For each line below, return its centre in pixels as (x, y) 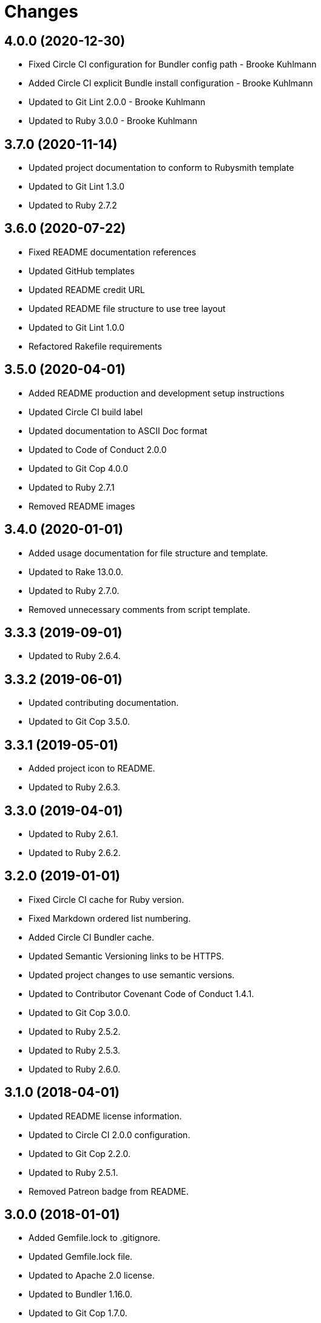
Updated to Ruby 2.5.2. (75, 1031)
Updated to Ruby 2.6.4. (75, 656)
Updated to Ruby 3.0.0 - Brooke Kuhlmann (113, 121)
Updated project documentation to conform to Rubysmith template (161, 168)
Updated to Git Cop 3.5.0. (79, 722)
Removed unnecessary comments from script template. (140, 609)
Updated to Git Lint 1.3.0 (76, 187)
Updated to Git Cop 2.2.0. (80, 1153)
